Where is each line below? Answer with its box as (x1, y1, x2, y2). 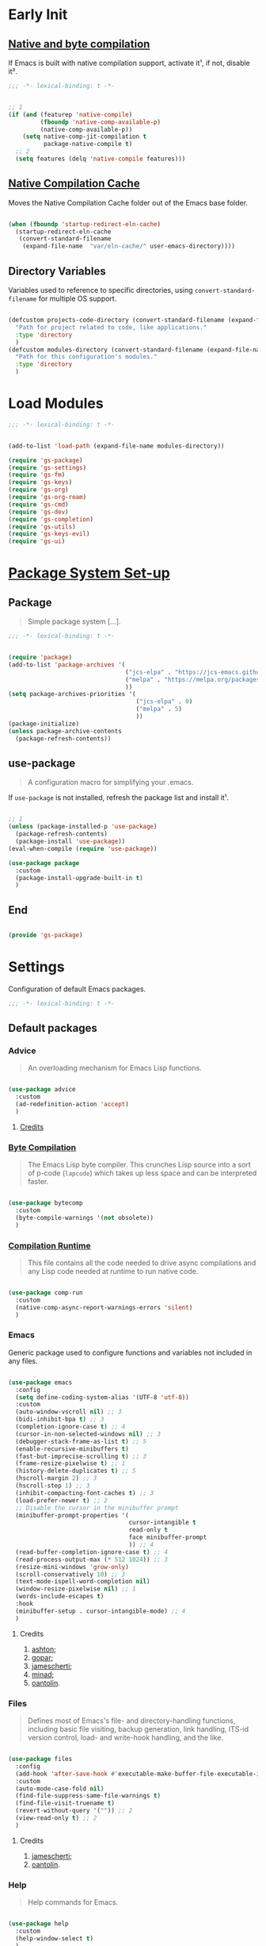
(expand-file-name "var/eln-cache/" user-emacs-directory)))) (22, 242, 236, 251)
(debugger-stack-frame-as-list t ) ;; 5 (15, 1437, 147, 1445)
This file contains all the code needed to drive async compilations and (27, 1258, 256, 1267)
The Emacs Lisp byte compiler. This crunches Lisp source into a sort (27, 1160, 251, 1170)
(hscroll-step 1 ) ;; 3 (15, 1482, 90, 1490)
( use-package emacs (8, 1379, 73, 1386)
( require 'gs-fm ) (8, 471, 66, 479)
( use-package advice (8, 1086, 77, 1094)
